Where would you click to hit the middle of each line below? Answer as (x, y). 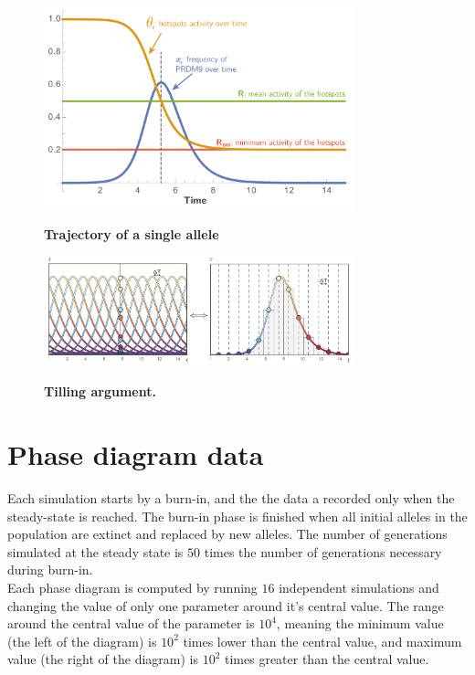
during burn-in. (50, 570)
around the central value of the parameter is (131, 623)
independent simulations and (359, 588)
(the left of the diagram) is (82, 641)
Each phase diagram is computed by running (132, 588)
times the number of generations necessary (323, 551)
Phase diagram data (136, 454)
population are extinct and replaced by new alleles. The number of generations (227, 534)
